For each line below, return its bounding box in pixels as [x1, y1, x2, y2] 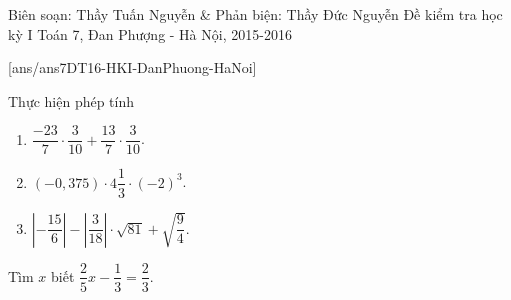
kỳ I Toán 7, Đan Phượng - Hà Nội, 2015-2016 [8, 23, 292, 44]
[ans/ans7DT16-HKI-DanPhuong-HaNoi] [8, 57, 257, 78]
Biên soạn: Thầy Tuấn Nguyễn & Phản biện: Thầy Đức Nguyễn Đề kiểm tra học [8, 4, 503, 24]
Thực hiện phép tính [8, 90, 135, 111]
